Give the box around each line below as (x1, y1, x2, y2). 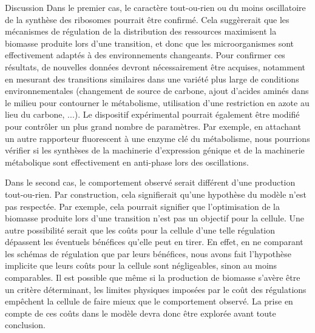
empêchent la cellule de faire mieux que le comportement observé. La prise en (5, 295, 293, 308)
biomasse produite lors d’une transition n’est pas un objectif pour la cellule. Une (5, 212, 304, 224)
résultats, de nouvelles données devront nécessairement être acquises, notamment (5, 60, 305, 73)
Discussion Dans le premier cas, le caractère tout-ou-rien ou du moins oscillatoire (5, 1, 306, 13)
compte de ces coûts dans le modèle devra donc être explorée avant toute (5, 306, 276, 319)
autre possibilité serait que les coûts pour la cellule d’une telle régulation (5, 223, 276, 236)
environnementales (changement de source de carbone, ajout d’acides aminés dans (5, 84, 309, 97)
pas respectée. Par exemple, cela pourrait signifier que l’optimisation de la (5, 200, 280, 212)
